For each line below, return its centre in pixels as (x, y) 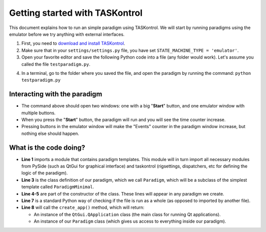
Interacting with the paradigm (56, 94)
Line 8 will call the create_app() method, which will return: (83, 207)
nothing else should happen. (50, 133)
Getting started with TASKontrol (76, 13)
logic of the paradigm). (45, 173)
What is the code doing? (47, 148)
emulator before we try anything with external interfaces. (67, 34)
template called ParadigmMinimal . (58, 187)
